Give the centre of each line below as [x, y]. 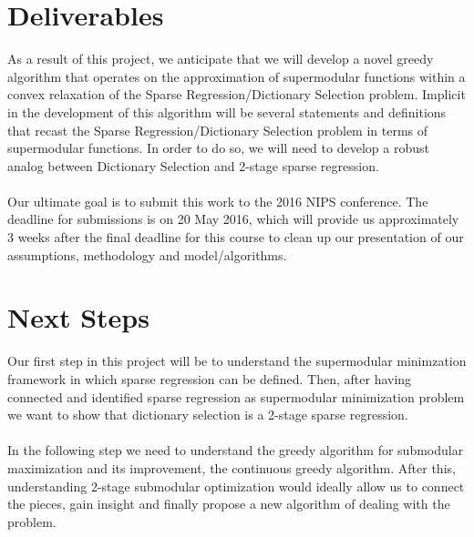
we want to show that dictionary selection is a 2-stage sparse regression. [208, 415]
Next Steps [78, 317]
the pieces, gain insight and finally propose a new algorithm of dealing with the [229, 504]
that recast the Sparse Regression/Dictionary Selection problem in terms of [218, 130]
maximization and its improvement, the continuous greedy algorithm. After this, [232, 467]
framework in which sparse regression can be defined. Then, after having [210, 378]
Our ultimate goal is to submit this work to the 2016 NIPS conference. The [218, 201]
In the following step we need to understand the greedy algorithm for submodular [236, 450]
